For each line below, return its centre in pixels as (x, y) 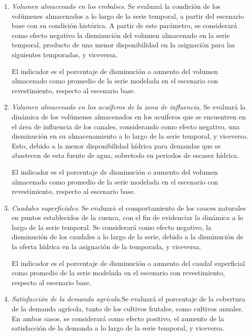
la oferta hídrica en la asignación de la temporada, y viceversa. (106, 246)
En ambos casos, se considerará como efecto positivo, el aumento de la (118, 318)
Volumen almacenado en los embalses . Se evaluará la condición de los (116, 6)
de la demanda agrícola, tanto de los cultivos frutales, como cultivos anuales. (127, 309)
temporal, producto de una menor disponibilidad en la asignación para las (123, 45)
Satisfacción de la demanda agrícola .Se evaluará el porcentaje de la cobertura (128, 299)
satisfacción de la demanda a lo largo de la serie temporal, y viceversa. (118, 328)
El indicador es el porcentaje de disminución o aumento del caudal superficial (128, 263)
